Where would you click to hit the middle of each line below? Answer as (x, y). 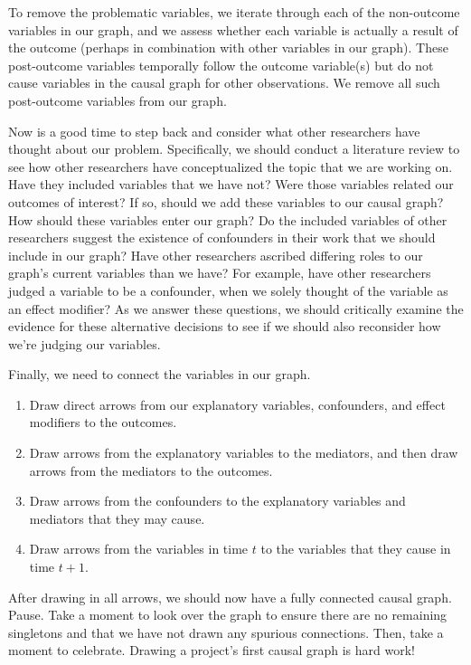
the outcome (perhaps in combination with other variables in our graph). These (228, 47)
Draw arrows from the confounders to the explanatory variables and (217, 501)
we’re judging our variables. (85, 343)
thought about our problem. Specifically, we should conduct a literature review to (234, 149)
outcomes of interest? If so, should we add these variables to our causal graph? (226, 201)
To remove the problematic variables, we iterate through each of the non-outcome (234, 12)
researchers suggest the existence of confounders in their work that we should (222, 237)
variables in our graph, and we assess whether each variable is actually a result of (233, 29)
